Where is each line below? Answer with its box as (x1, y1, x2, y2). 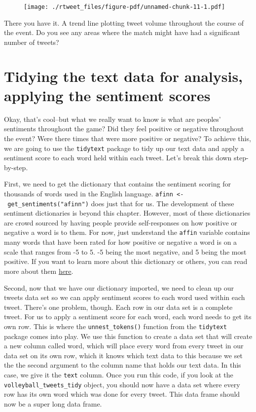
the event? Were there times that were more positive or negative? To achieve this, (4, 133, 251, 143)
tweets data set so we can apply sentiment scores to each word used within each (4, 292, 245, 302)
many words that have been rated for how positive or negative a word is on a (4, 237, 237, 247)
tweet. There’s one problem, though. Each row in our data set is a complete (4, 301, 233, 312)
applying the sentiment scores (4, 85, 211, 105)
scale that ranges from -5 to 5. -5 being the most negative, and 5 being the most (4, 246, 247, 257)
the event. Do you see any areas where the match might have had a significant (4, 27, 240, 37)
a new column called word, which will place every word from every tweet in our (4, 340, 244, 351)
